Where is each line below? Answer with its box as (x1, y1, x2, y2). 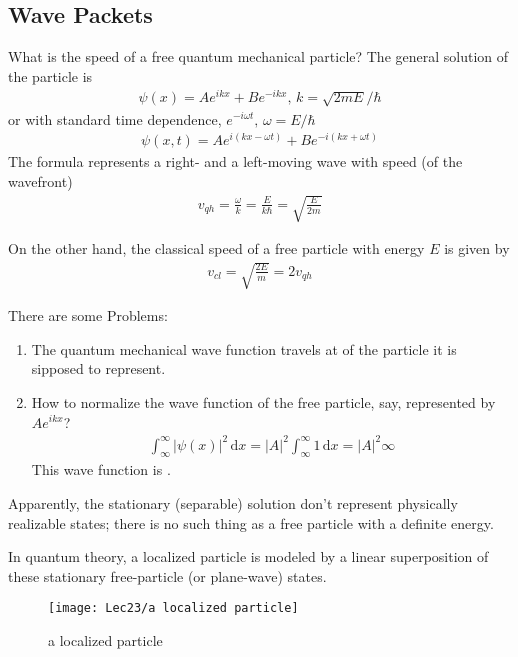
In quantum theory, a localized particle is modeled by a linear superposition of (8, 546, 489, 567)
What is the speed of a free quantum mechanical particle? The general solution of (8, 46, 509, 67)
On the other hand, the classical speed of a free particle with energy (8, 237, 425, 258)
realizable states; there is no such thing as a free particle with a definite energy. (8, 512, 494, 533)
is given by (444, 237, 510, 258)
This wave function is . (31, 459, 171, 480)
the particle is (8, 65, 93, 86)
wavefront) (8, 170, 73, 191)
